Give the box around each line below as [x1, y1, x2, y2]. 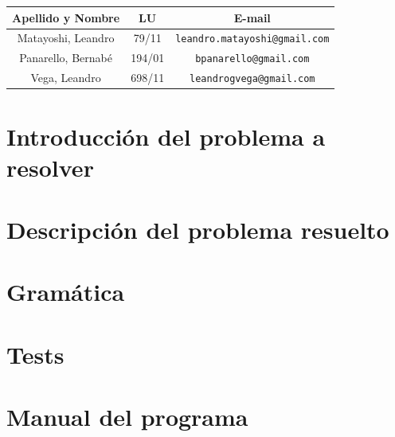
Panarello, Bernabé [19, 49, 112, 66]
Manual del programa [6, 400, 248, 433]
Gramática [6, 275, 125, 308]
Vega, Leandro [30, 69, 101, 86]
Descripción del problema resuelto [6, 213, 389, 246]
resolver [6, 150, 94, 183]
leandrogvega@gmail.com [190, 73, 315, 85]
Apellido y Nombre [12, 9, 120, 25]
